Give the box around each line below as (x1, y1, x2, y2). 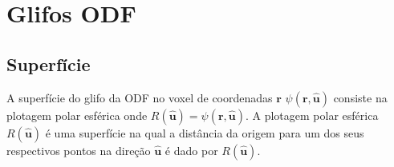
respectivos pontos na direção (6, 141, 151, 158)
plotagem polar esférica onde (6, 106, 148, 123)
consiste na (333, 89, 388, 105)
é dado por (165, 141, 218, 158)
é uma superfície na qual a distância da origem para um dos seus (45, 124, 364, 141)
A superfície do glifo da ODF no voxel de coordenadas (6, 89, 273, 105)
